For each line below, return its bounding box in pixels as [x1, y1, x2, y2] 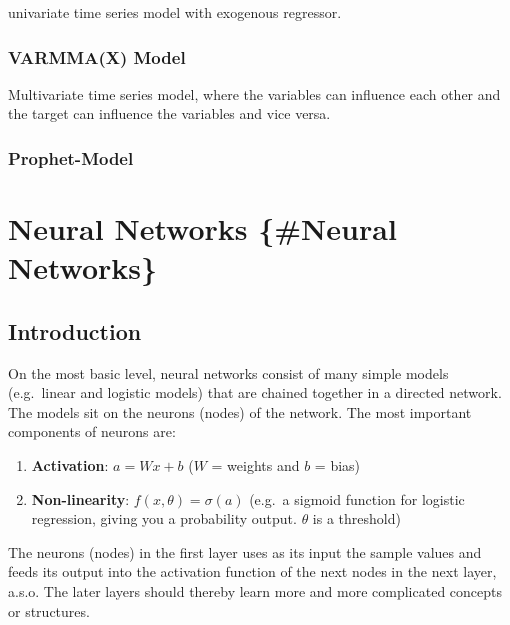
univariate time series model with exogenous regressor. [8, 2, 342, 22]
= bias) [314, 454, 361, 475]
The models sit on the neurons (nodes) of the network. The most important [8, 401, 472, 422]
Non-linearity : [31, 488, 130, 509]
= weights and [211, 454, 300, 475]
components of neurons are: [8, 421, 176, 442]
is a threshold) [312, 508, 401, 529]
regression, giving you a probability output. [31, 508, 297, 529]
